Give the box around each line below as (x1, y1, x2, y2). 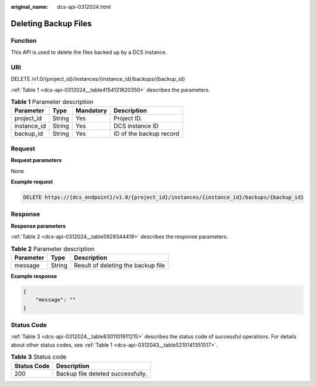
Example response (11, 272, 57, 279)
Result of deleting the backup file (74, 261, 165, 269)
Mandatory (75, 107, 108, 115)
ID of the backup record (113, 129, 180, 138)
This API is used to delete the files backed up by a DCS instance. (11, 49, 167, 56)
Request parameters (11, 157, 62, 164)
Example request (11, 178, 53, 185)
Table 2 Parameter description (11, 245, 95, 253)
